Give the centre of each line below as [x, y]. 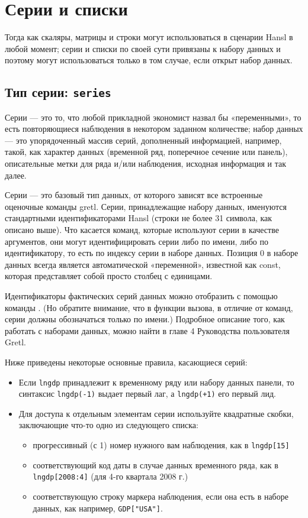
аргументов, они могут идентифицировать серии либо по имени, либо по [137, 241]
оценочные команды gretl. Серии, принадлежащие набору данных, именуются [146, 206]
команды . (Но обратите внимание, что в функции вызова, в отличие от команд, [149, 307]
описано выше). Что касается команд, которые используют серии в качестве [142, 230]
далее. [16, 175]
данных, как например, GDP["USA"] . [98, 508]
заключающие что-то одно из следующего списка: [108, 425]
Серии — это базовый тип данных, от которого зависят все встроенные [134, 195]
